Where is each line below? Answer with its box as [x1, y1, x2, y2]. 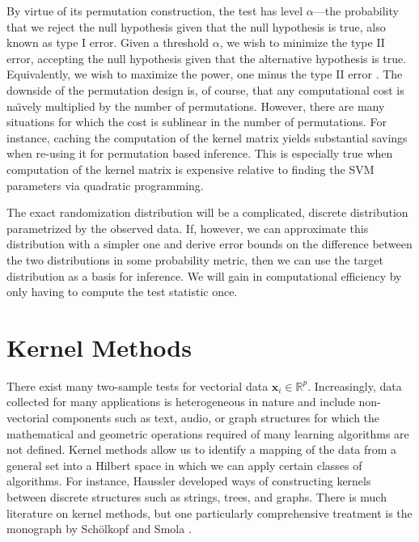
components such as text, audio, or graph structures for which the [52, 409, 380, 426]
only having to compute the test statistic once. [6, 283, 238, 300]
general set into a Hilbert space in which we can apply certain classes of [6, 456, 362, 473]
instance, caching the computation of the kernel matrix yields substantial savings [6, 129, 408, 146]
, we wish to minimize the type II [219, 34, 385, 51]
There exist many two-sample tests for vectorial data [6, 377, 269, 394]
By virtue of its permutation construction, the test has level [6, 2, 303, 19]
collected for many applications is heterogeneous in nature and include [6, 393, 355, 410]
